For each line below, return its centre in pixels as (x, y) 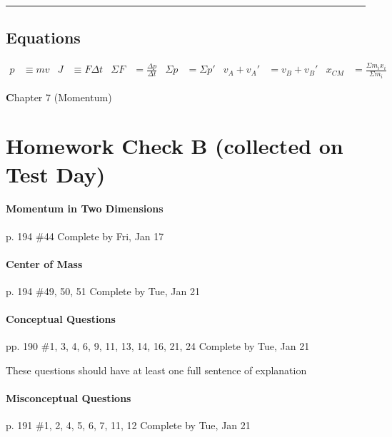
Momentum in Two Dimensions (85, 209)
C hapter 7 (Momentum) (59, 97)
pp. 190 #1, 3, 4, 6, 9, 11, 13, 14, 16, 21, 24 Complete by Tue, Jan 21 (158, 346)
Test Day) (56, 174)
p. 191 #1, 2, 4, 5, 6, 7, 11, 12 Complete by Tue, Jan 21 (128, 425)
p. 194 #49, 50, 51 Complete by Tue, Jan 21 (103, 291)
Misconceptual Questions (69, 398)
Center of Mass (44, 263)
